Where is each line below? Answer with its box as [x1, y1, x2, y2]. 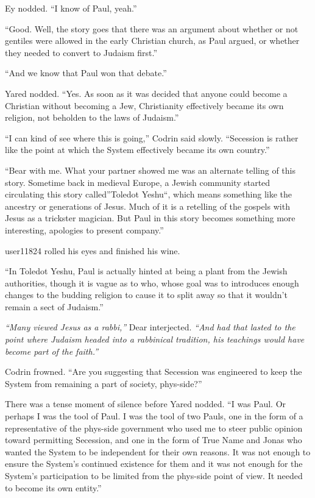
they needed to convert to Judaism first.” [5, 46, 158, 59]
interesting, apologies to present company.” [5, 223, 164, 236]
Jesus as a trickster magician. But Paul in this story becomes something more [5, 212, 296, 224]
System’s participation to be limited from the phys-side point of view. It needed [5, 469, 303, 482]
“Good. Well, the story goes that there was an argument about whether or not [5, 22, 299, 35]
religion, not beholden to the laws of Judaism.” [5, 111, 179, 124]
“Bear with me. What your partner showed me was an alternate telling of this [5, 163, 296, 176]
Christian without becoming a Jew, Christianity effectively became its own [5, 99, 284, 112]
